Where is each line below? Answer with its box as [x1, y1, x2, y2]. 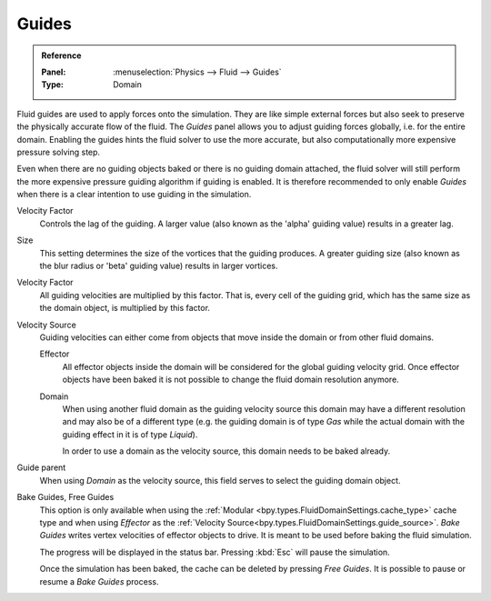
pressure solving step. [16, 146, 100, 157]
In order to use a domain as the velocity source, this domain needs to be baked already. [62, 446, 391, 456]
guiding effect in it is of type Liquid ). [62, 428, 198, 440]
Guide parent [16, 462, 66, 473]
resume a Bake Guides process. [39, 576, 159, 586]
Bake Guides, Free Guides [16, 492, 115, 503]
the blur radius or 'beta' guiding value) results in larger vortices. [39, 260, 278, 272]
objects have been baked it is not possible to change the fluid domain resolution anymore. [62, 374, 399, 386]
